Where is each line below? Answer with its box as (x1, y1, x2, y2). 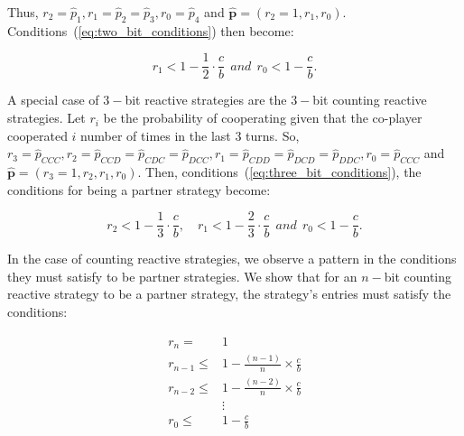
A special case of (7, 90, 99, 109)
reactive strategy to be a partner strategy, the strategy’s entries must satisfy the (7, 284, 451, 303)
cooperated (7, 125, 68, 144)
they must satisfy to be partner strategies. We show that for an (7, 266, 357, 285)
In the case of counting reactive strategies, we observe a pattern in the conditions (7, 249, 457, 268)
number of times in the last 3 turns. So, (80, 125, 300, 144)
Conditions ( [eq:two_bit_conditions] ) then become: (7, 21, 294, 40)
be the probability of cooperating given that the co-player (103, 108, 422, 127)
